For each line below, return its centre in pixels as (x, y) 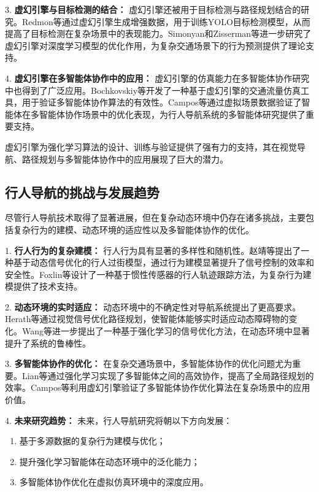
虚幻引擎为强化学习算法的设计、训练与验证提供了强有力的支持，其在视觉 (151, 146)
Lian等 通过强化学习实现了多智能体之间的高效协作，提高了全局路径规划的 (168, 375)
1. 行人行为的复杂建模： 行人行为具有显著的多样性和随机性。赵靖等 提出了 (153, 250)
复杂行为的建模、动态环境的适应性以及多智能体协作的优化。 (133, 229)
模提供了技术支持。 (44, 286)
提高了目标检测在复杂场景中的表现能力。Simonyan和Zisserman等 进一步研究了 (158, 33)
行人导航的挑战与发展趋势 (82, 192)
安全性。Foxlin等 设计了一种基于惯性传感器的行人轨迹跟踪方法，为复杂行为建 (158, 274)
